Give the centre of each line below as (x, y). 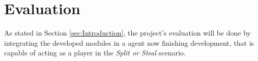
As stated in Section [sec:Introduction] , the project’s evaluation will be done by (127, 33)
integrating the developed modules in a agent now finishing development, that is (129, 42)
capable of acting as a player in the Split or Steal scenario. (95, 53)
